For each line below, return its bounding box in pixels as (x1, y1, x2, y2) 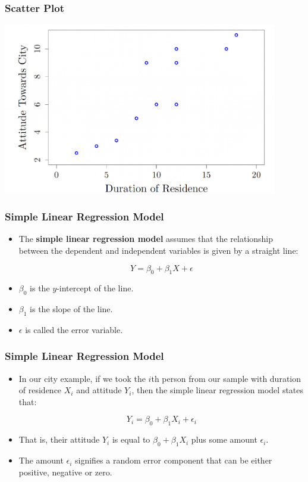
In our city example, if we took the (18, 372, 146, 384)
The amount (18, 454, 64, 467)
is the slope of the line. (30, 303, 113, 315)
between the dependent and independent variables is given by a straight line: (18, 244, 298, 256)
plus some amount (191, 433, 257, 446)
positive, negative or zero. (18, 465, 112, 478)
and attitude (76, 384, 122, 396)
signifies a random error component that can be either (75, 454, 272, 467)
